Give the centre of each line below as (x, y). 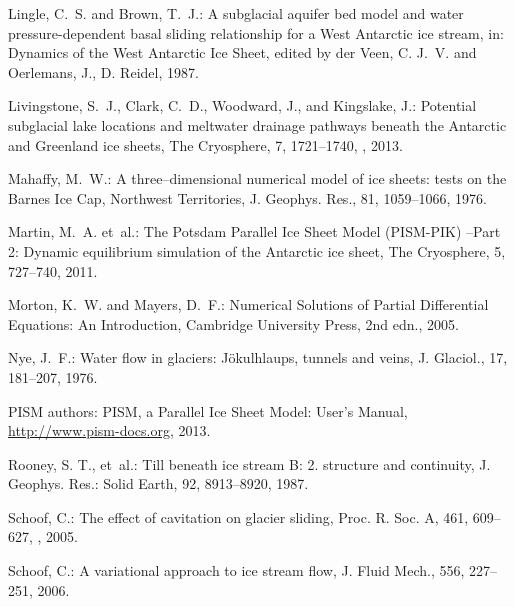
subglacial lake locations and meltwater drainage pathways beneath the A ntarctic (257, 124)
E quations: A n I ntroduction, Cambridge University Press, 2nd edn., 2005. (233, 323)
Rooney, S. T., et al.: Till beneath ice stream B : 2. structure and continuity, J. (249, 463)
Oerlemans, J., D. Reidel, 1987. (103, 71)
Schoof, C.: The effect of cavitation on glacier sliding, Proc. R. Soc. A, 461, (238, 516)
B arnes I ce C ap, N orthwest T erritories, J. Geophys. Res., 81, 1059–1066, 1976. (247, 197)
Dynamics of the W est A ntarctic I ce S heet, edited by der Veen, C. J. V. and (242, 52)
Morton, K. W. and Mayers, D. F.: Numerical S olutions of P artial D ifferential (248, 304)
